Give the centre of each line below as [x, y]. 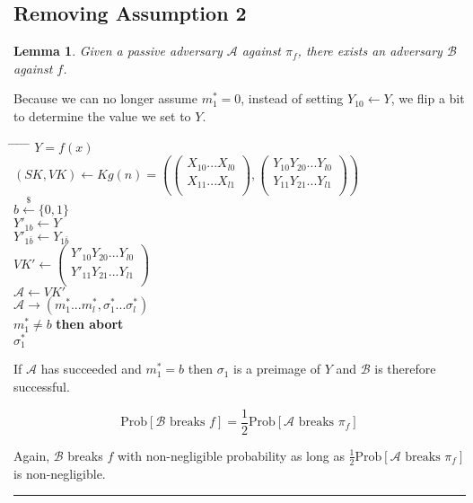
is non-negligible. [60, 473]
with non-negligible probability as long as [231, 455]
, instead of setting [292, 98]
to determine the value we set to [102, 115]
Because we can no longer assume [105, 98]
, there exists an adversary [370, 51]
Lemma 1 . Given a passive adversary [118, 51]
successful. [42, 387]
